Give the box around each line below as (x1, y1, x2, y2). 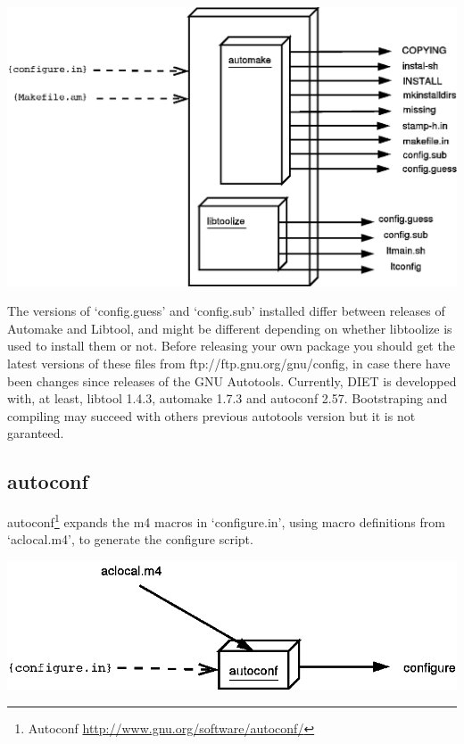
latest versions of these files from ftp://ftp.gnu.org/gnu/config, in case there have (7, 353, 451, 372)
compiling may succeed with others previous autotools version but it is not (7, 406, 416, 425)
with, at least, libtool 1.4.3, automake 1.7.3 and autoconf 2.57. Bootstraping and (7, 389, 448, 408)
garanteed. (7, 424, 64, 442)
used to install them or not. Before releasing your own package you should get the (7, 336, 455, 355)
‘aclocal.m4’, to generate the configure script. (7, 530, 253, 549)
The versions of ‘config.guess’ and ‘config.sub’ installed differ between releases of (7, 302, 445, 320)
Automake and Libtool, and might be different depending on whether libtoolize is (7, 318, 452, 337)
